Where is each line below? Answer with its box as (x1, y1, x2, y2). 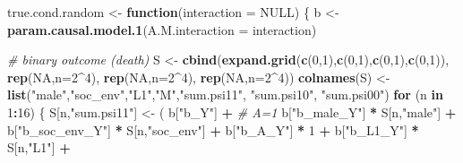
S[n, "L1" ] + (7, 138, 71, 157)
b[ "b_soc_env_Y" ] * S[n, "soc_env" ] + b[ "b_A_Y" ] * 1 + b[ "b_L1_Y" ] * (7, 120, 419, 139)
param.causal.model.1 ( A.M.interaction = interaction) (7, 20, 317, 39)
